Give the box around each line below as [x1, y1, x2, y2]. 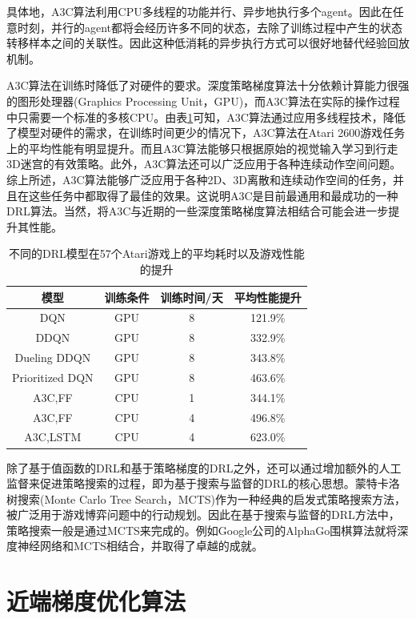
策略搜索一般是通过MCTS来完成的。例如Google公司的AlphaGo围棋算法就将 [6, 521, 398, 538]
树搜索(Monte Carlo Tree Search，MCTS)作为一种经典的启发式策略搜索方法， [6, 490, 406, 507]
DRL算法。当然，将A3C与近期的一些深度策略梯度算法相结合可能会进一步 [6, 203, 389, 219]
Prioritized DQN [12, 368, 94, 385]
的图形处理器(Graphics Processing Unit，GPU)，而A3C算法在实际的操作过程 [6, 92, 400, 109]
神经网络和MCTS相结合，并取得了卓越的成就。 [17, 537, 263, 554]
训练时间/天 [160, 288, 223, 305]
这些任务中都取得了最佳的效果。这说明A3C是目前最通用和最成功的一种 [28, 187, 398, 203]
